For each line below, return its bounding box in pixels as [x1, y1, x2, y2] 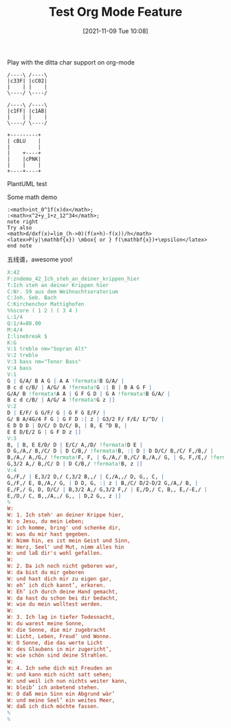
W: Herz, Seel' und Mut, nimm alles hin [7, 543, 125, 550]
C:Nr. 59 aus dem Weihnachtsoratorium [7, 288, 118, 295]
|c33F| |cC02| [7, 77, 48, 84]
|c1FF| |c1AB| [7, 107, 48, 114]
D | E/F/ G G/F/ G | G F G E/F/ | [7, 409, 107, 416]
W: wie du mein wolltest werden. [7, 601, 103, 608]
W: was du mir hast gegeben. [7, 530, 91, 538]
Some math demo [7, 193, 58, 201]
